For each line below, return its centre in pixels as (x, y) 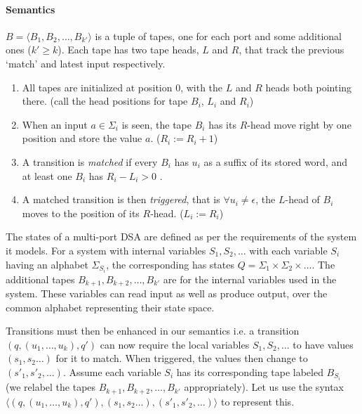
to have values (323, 344)
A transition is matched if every (90, 161)
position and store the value (82, 138)
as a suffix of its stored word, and (275, 161)
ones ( (19, 50)
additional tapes (40, 279)
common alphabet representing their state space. (110, 307)
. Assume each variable (112, 372)
